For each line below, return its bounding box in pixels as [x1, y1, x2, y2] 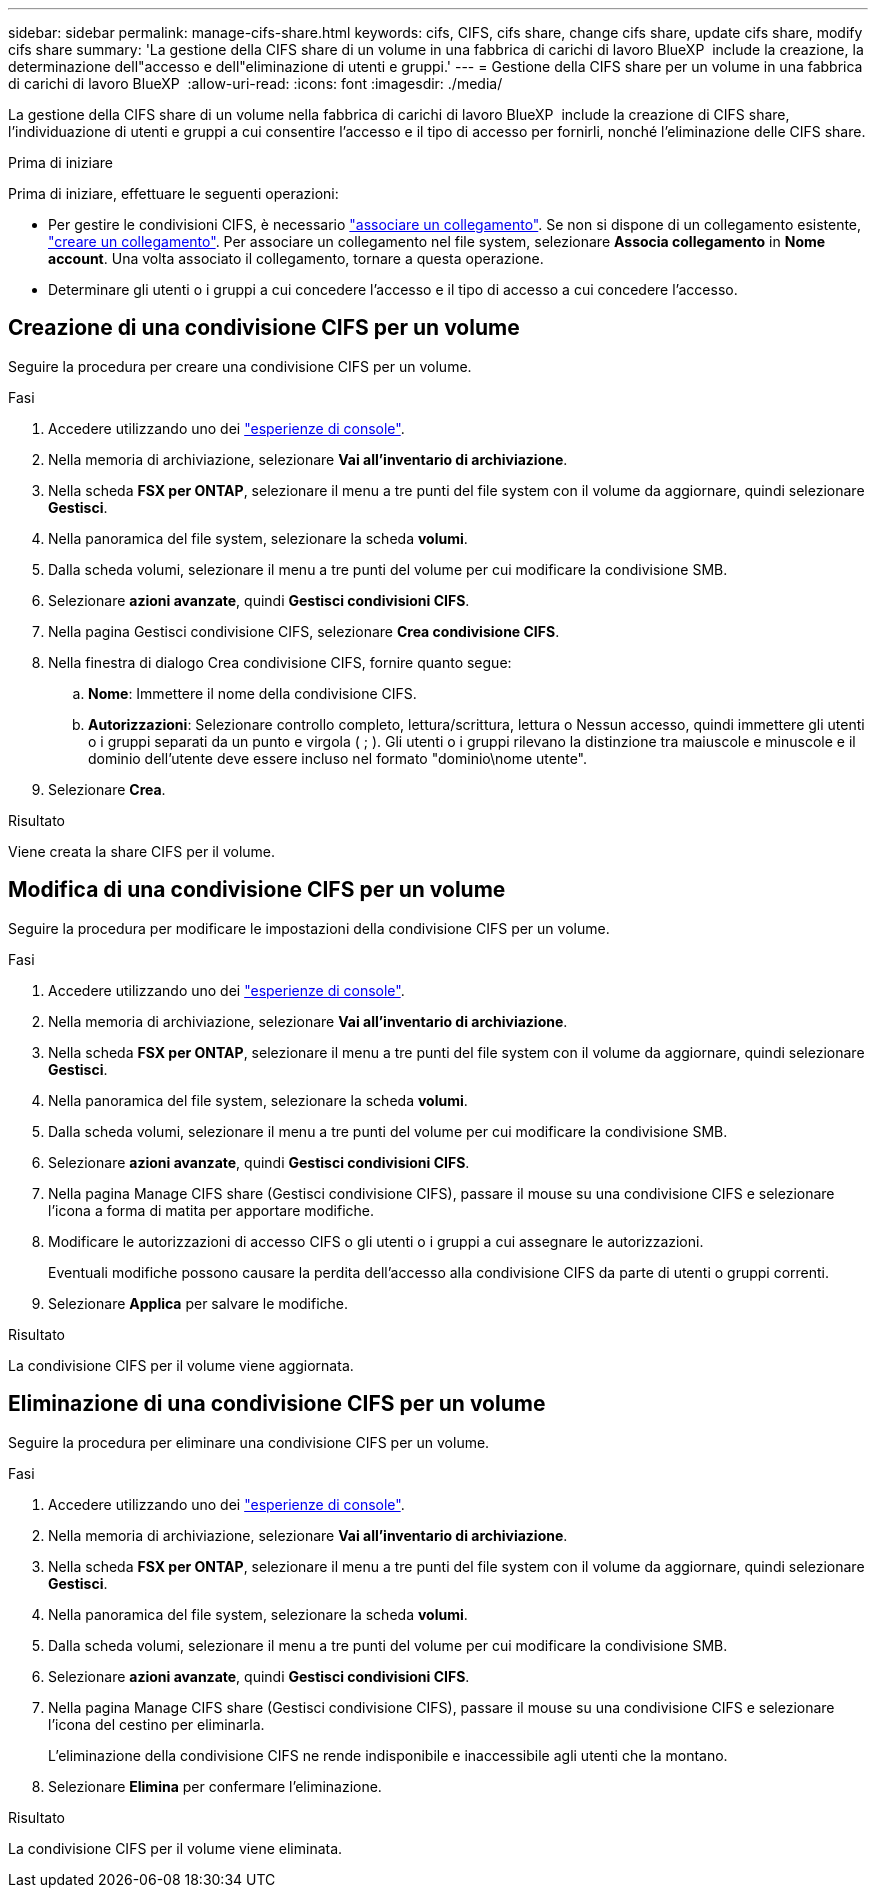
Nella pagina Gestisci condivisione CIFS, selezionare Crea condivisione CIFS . [48, 622, 560, 640]
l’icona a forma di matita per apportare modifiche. [48, 1201, 374, 1219]
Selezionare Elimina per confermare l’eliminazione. [48, 1777, 382, 1795]
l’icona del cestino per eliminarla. [48, 1715, 265, 1733]
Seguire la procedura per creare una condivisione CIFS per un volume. [8, 357, 472, 375]
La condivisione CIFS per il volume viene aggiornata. [8, 1356, 354, 1374]
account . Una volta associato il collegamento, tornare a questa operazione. [48, 250, 544, 267]
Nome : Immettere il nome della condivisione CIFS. [88, 684, 417, 702]
